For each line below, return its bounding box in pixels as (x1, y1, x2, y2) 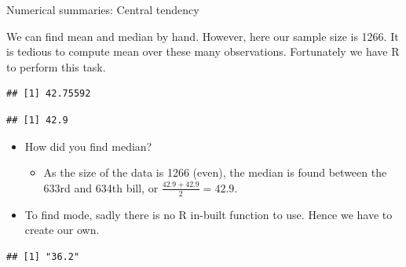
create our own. (24, 221, 100, 238)
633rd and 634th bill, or (43, 179, 159, 196)
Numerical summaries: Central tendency (6, 2, 199, 17)
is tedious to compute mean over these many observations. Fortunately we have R (6, 43, 400, 60)
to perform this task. (6, 58, 106, 75)
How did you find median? (24, 137, 152, 154)
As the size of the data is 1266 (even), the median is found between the (43, 164, 387, 181)
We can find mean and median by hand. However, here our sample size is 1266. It (6, 27, 399, 44)
